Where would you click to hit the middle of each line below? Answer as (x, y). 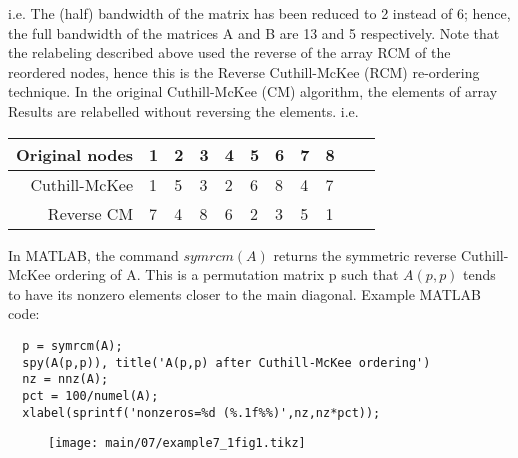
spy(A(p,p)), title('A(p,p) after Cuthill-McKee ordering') (226, 362)
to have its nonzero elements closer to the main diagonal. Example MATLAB (244, 293)
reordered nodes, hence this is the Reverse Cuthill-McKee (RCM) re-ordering (244, 71)
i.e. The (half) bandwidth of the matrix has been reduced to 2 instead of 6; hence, (259, 13)
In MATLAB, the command (93, 254)
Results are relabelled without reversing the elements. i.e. (183, 110)
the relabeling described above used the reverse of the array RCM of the (229, 52)
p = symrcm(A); (72, 345)
